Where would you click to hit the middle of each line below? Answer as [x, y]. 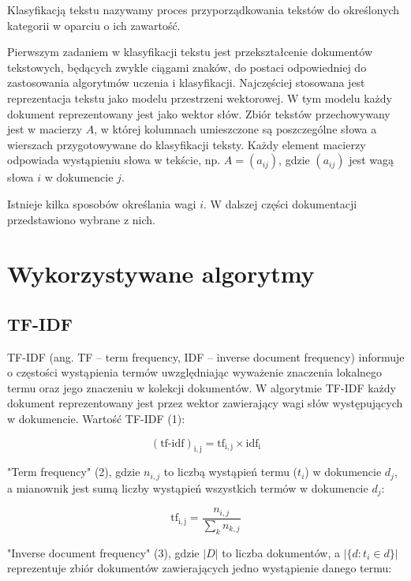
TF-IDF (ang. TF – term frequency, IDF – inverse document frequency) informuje [206, 356]
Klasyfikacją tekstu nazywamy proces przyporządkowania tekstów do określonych [204, 9]
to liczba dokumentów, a [281, 552]
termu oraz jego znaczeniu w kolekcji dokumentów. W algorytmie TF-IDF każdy [202, 387]
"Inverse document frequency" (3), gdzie [103, 552]
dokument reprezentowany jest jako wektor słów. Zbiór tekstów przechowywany [199, 113]
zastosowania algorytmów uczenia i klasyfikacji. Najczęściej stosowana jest [186, 82]
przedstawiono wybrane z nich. [81, 219]
